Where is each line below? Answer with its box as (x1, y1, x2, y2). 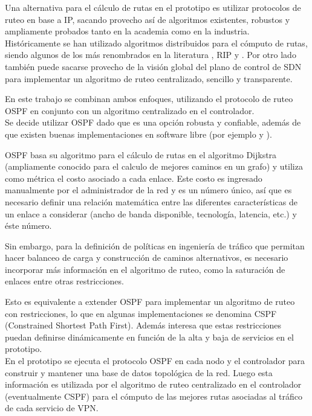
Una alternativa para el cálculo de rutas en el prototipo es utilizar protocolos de (5, 1, 301, 13)
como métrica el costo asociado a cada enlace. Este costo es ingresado (5, 171, 262, 184)
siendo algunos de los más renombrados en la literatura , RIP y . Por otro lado (5, 48, 296, 61)
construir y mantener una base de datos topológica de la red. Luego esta (5, 366, 273, 379)
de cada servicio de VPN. (5, 402, 99, 414)
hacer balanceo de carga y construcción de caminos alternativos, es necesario (5, 251, 288, 264)
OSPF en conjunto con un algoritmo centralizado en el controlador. (5, 104, 255, 117)
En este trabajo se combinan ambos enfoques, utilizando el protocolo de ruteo (5, 92, 293, 105)
